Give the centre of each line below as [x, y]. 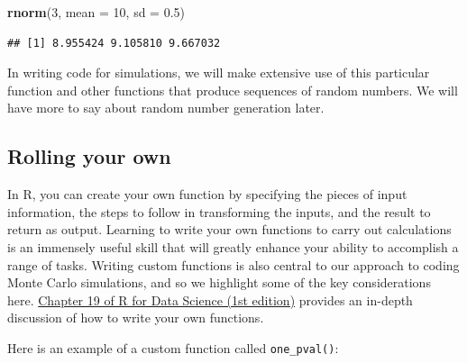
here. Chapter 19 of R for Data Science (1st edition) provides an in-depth [210, 299]
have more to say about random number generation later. [166, 108]
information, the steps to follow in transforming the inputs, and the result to [219, 211]
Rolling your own [89, 156]
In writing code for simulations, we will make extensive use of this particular [219, 73]
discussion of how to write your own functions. [136, 318]
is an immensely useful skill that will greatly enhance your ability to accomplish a [233, 246]
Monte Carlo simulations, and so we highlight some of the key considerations [219, 282]
